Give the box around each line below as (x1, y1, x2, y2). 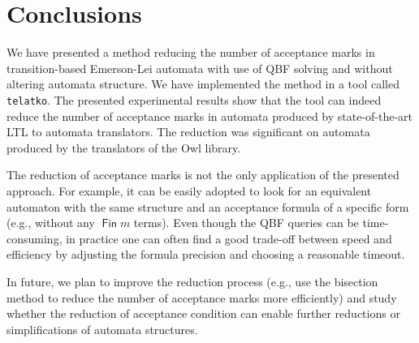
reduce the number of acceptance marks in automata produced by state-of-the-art (6, 107, 413, 124)
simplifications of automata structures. (6, 320, 198, 337)
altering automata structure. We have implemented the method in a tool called (6, 75, 400, 92)
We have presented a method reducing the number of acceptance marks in (6, 44, 375, 61)
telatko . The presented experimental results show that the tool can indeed (6, 91, 382, 108)
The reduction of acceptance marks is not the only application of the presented (6, 166, 400, 183)
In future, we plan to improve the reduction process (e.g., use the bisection (6, 272, 378, 289)
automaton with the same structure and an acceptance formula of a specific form (6, 198, 409, 215)
